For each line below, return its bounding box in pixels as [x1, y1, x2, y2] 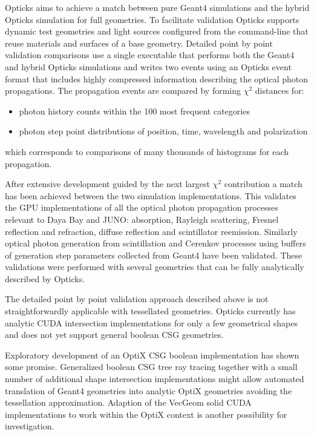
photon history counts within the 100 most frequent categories [19, 104, 250, 117]
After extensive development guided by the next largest [5, 177, 210, 190]
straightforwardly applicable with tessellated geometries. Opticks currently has [5, 305, 296, 317]
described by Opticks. [5, 272, 85, 285]
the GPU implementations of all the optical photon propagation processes [5, 201, 278, 214]
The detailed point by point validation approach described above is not [5, 292, 269, 305]
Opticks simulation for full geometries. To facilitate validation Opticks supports [5, 13, 299, 25]
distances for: [255, 84, 304, 97]
